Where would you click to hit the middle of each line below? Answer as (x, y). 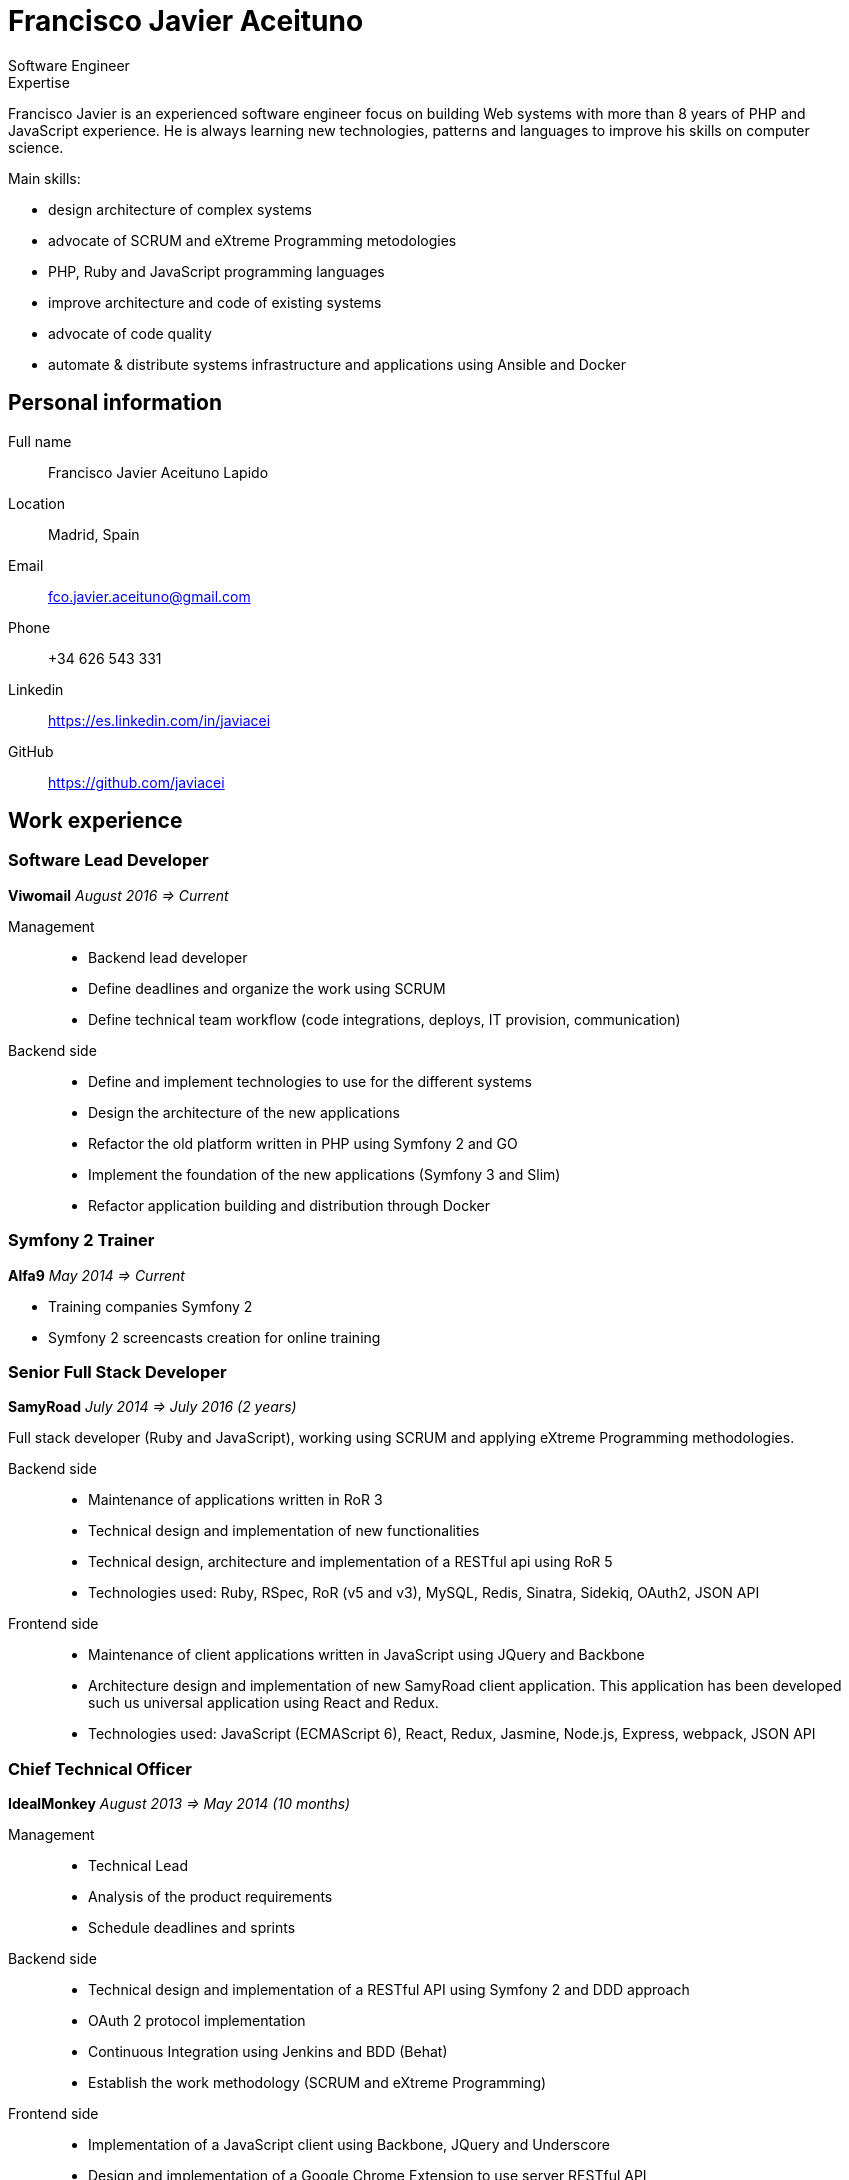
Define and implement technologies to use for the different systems (310, 1081)
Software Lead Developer (108, 860)
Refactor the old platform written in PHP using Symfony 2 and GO (303, 1143)
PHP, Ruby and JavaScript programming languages (216, 271)
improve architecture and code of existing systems (215, 302)
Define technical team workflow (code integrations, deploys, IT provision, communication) (384, 1019)
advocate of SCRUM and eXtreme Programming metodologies (252, 240)
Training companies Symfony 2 (150, 1306)
